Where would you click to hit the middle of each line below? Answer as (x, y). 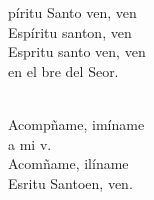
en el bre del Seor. (63, 70)
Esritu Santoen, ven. (70, 182)
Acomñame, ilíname (68, 163)
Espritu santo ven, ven (77, 51)
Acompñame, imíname (76, 123)
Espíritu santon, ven (70, 31)
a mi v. (30, 143)
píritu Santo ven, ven (72, 12)
